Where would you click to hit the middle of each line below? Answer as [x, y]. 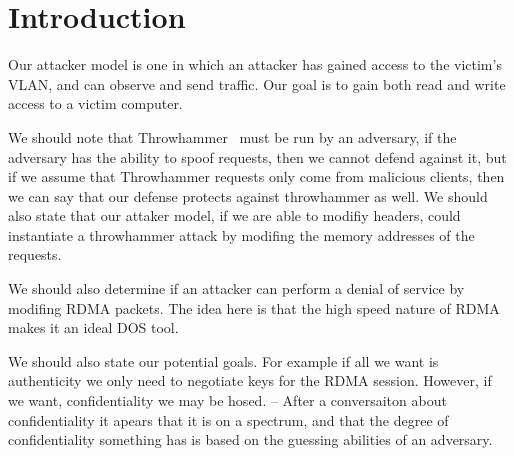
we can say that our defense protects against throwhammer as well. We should [248, 195]
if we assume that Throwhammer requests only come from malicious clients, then [256, 176]
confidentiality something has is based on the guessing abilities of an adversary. [250, 439]
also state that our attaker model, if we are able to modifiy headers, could [234, 215]
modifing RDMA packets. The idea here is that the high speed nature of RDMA [254, 307]
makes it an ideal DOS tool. [93, 327]
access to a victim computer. [95, 103]
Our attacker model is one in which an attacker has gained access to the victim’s [255, 64]
